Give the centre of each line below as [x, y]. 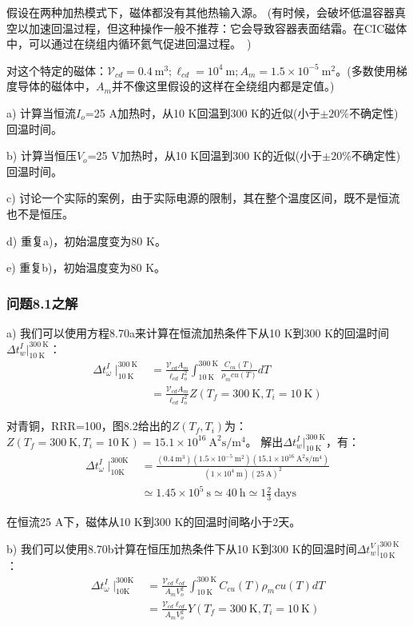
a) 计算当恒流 [42, 112]
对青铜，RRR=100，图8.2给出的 [89, 426]
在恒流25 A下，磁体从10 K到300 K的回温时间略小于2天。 [154, 522]
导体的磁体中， [56, 86]
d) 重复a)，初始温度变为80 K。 [86, 240]
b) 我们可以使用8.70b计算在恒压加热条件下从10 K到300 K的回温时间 [182, 548]
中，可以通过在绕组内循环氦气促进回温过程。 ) [129, 44]
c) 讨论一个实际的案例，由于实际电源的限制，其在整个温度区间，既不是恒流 [203, 198]
